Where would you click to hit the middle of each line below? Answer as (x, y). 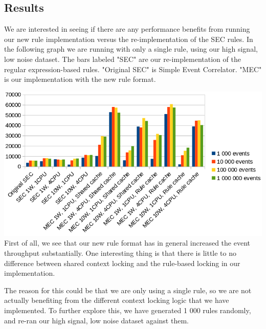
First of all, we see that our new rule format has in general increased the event (127, 243)
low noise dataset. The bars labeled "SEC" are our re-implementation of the (123, 59)
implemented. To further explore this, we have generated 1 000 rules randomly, (128, 310)
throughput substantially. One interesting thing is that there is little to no (120, 253)
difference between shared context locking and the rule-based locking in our (122, 263)
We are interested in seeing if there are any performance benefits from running (127, 29)
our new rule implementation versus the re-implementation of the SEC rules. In (129, 39)
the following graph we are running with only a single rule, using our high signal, (131, 49)
